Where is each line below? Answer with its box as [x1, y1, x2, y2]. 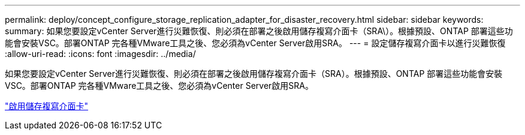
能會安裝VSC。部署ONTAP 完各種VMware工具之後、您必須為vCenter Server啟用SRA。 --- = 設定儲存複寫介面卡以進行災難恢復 [5, 38, 506, 48]
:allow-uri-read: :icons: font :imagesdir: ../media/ [5, 49, 196, 59]
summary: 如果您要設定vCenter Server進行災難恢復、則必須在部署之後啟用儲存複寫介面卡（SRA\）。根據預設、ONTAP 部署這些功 [5, 26, 513, 36]
